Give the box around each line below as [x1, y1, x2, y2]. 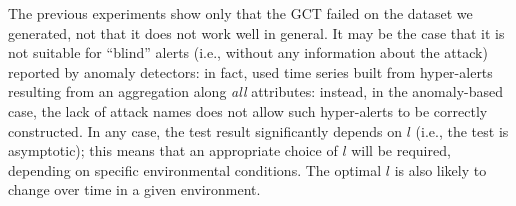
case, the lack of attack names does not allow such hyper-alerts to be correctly [8, 100, 488, 121]
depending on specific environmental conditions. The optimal [8, 159, 382, 180]
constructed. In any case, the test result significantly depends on [8, 120, 403, 141]
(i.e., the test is [415, 120, 509, 141]
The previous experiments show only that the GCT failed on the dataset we [8, 3, 473, 23]
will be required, [351, 140, 451, 161]
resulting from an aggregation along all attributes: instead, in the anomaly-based [8, 81, 504, 102]
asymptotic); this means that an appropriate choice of [8, 140, 338, 161]
